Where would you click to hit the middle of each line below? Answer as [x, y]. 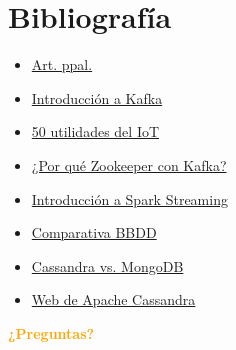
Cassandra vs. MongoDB [107, 265]
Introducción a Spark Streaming [129, 198]
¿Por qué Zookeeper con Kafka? [129, 164]
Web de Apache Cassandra [113, 299]
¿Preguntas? [51, 332]
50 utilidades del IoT [95, 131]
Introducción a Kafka [97, 97]
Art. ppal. [62, 64]
